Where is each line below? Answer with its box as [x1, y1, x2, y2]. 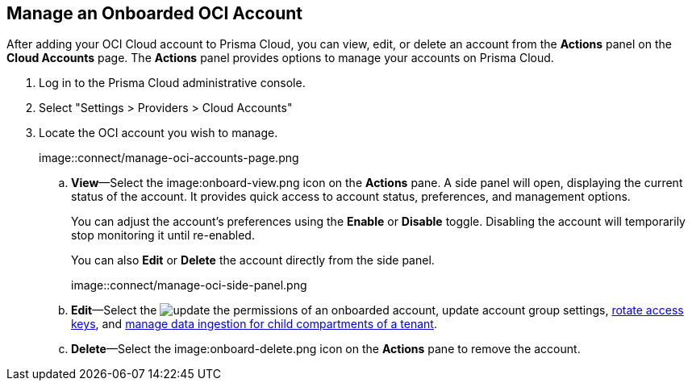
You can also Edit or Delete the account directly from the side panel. [71, 253, 435, 268]
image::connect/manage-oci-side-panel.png [71, 278, 307, 293]
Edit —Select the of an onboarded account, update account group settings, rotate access [71, 303, 684, 318]
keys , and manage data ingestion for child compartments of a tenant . [71, 317, 437, 331]
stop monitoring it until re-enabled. [71, 228, 255, 243]
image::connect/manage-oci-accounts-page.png [39, 151, 299, 165]
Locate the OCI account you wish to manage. [39, 126, 278, 140]
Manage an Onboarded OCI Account [6, 3, 302, 23]
